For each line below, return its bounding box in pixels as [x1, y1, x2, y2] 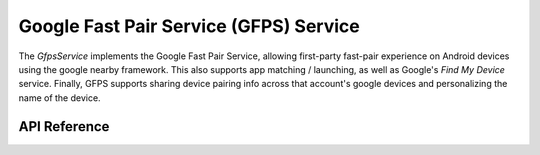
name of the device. [18, 91, 101, 104]
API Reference [18, 118, 110, 135]
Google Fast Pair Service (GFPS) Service [18, 15, 360, 37]
